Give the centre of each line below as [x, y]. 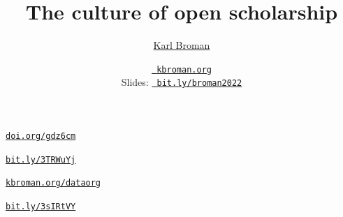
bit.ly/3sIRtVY [41, 207]
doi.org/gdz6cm [41, 136]
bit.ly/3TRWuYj [41, 159]
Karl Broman [182, 45]
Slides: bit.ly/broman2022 [182, 82]
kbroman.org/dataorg [53, 183]
